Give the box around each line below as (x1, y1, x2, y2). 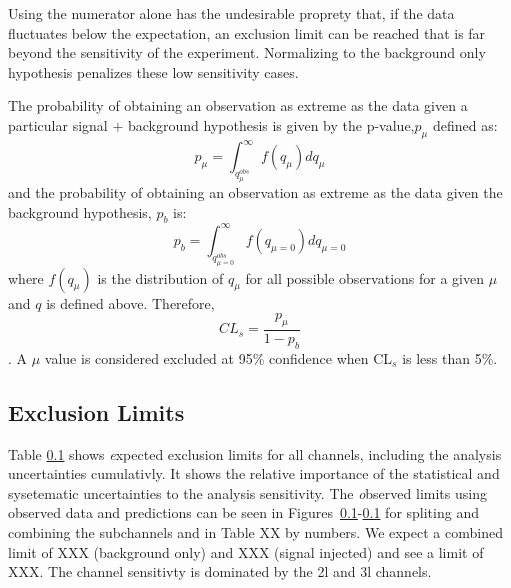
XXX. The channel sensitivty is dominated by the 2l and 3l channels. (8, 561, 432, 582)
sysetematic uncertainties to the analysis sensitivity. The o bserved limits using (8, 482, 487, 503)
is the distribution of (97, 267, 224, 288)
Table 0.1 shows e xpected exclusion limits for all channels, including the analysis (8, 443, 502, 464)
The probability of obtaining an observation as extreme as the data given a (8, 95, 468, 116)
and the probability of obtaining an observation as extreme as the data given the (8, 182, 503, 203)
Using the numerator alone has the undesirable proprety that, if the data (8, 3, 455, 23)
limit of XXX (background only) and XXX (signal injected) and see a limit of (8, 541, 484, 562)
